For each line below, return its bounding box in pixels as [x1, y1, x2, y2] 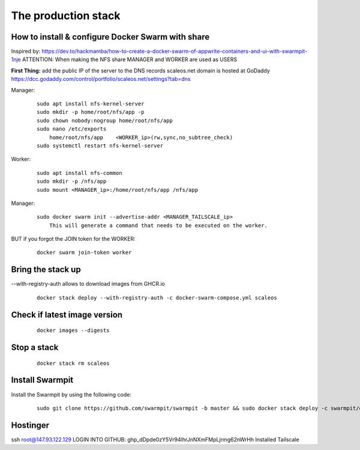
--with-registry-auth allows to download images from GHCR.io [11, 280, 165, 288]
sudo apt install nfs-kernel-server [37, 101, 145, 107]
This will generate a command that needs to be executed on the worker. [49, 222, 268, 229]
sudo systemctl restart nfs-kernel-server [37, 142, 164, 149]
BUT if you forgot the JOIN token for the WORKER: [11, 235, 136, 243]
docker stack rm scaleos [37, 360, 110, 367]
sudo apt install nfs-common [37, 170, 122, 176]
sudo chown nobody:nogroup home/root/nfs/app [37, 117, 173, 124]
